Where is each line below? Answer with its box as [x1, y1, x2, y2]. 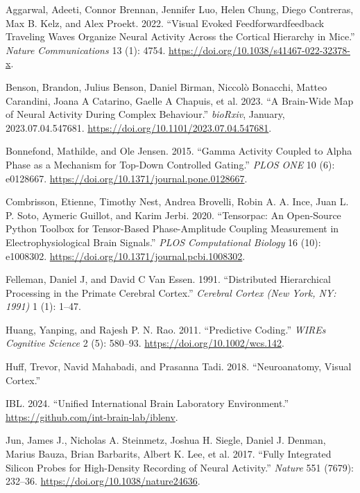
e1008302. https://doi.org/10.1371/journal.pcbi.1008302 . [6, 248, 246, 263]
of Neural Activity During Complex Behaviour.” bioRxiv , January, [6, 107, 285, 121]
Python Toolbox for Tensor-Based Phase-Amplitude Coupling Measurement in [6, 221, 339, 236]
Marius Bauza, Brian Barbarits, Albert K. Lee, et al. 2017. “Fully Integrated [6, 447, 332, 461]
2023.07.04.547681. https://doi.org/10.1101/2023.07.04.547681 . [6, 120, 272, 135]
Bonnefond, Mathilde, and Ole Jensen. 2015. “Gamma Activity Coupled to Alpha [6, 144, 352, 158]
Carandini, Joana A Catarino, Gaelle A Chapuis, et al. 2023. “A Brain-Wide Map [6, 93, 354, 107]
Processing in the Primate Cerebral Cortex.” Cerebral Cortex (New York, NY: [6, 285, 336, 300]
